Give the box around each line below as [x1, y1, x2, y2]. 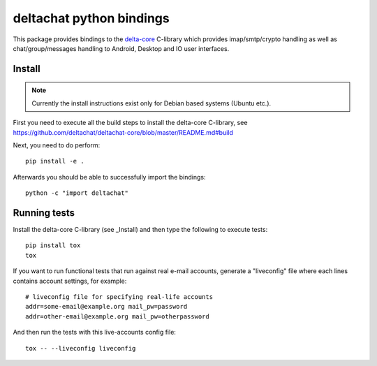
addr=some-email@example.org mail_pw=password [25, 302, 188, 311]
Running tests [13, 207, 75, 219]
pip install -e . [25, 157, 84, 166]
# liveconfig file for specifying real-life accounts [25, 293, 213, 300]
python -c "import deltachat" [25, 189, 129, 197]
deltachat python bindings [13, 10, 170, 26]
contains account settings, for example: [13, 277, 127, 285]
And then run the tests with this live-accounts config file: [13, 328, 176, 337]
